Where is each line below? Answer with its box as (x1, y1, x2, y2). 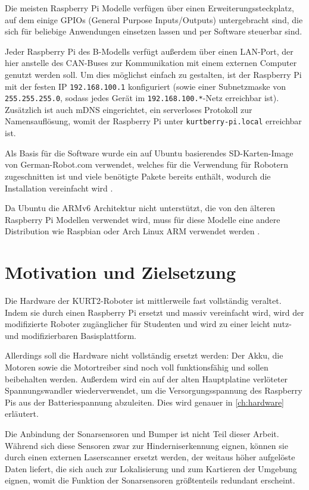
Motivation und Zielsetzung (5, 260, 236, 284)
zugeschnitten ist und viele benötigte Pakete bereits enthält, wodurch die (5, 169, 271, 182)
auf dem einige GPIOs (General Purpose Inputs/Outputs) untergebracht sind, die (5, 13, 303, 26)
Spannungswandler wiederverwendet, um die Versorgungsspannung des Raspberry (5, 384, 302, 397)
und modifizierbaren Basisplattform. (5, 329, 137, 341)
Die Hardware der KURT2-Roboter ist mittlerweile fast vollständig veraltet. (5, 294, 282, 306)
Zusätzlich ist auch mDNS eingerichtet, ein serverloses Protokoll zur (5, 103, 252, 115)
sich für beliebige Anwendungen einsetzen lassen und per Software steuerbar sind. (5, 25, 302, 37)
